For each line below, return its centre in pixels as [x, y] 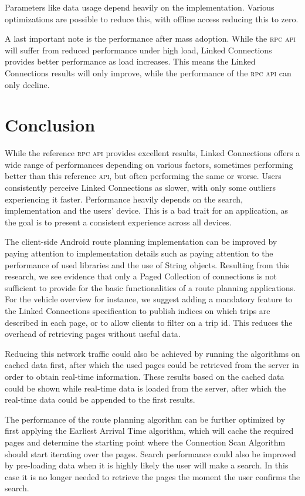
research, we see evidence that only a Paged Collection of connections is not [141, 276]
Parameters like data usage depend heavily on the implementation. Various [140, 7]
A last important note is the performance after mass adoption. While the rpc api [150, 38]
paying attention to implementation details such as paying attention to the [139, 253]
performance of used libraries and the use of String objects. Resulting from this [147, 264]
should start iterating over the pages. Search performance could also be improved [150, 453]
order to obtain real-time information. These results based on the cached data [145, 376]
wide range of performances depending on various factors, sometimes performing [149, 164]
